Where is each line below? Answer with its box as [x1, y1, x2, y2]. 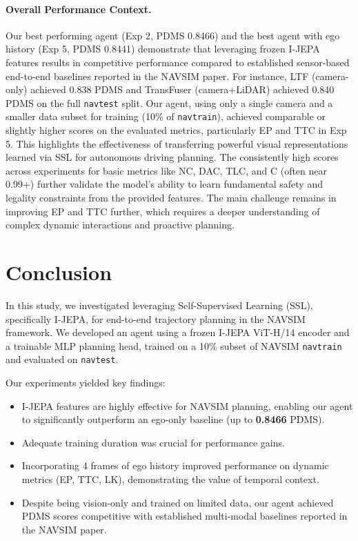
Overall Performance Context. [6, 1, 152, 16]
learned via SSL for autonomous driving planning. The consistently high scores [6, 150, 339, 164]
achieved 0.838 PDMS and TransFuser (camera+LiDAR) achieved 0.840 [30, 82, 335, 97]
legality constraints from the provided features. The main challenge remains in [6, 190, 337, 205]
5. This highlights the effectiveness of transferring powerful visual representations [6, 136, 348, 150]
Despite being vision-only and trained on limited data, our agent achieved [21, 495, 334, 509]
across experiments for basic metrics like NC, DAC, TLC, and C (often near [6, 163, 328, 177]
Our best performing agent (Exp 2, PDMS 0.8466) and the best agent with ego [6, 28, 340, 42]
